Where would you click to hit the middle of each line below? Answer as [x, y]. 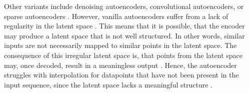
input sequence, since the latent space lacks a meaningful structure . [108, 84]
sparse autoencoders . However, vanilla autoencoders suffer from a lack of [116, 16]
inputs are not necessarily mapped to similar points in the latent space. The [120, 45]
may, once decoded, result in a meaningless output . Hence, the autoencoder [120, 65]
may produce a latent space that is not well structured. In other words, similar [124, 35]
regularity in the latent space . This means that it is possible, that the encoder [124, 26]
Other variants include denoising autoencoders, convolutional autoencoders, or [124, 6]
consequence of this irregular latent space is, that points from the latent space [123, 55]
